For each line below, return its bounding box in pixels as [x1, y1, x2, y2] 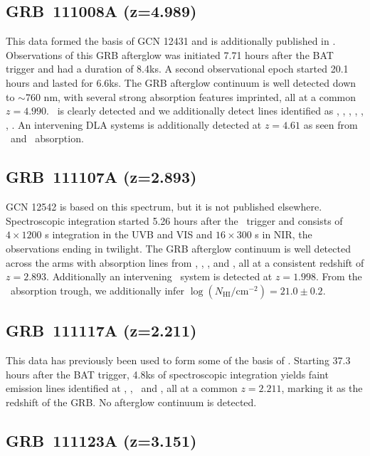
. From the [316, 269, 362, 284]
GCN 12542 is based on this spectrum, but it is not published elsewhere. [6, 199, 322, 214]
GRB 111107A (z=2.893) [6, 166, 197, 188]
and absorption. [10, 131, 84, 146]
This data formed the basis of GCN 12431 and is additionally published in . [6, 33, 336, 48]
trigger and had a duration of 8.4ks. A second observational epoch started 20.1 [6, 61, 349, 76]
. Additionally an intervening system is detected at [46, 269, 273, 284]
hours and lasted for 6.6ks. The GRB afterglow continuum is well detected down [6, 75, 356, 90]
